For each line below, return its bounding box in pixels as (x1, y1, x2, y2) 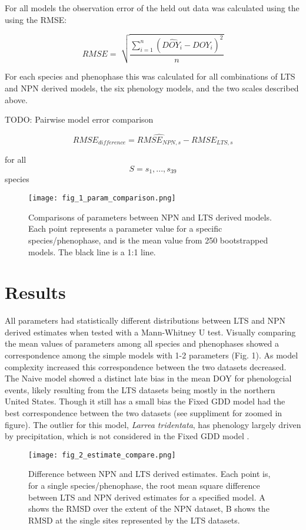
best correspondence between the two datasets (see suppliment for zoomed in (5, 406, 282, 419)
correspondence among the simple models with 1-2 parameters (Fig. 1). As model (5, 349, 298, 361)
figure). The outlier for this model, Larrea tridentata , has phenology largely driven (5, 418, 301, 430)
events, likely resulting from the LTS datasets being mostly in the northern (5, 383, 275, 396)
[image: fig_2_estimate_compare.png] (28, 450, 176, 459)
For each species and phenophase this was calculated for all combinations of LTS (5, 70, 295, 83)
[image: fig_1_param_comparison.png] (28, 194, 176, 203)
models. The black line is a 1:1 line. (28, 245, 156, 258)
